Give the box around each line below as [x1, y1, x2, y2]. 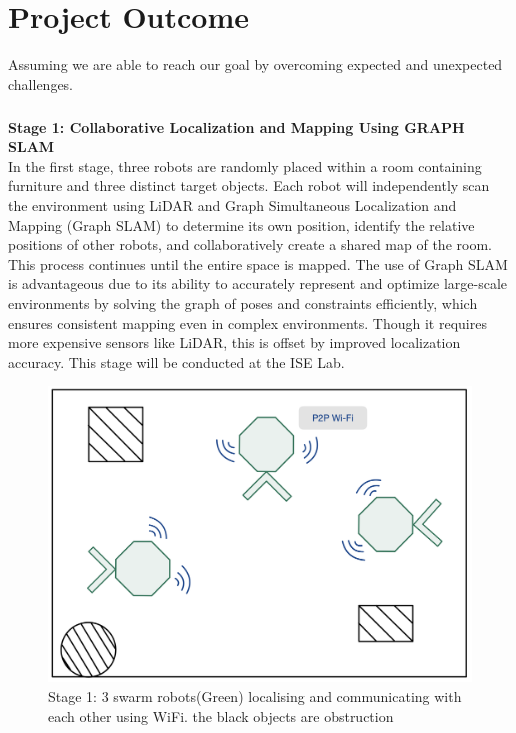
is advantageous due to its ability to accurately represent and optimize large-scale [8, 273, 508, 294]
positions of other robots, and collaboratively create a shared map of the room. [8, 234, 492, 255]
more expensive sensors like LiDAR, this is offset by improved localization [8, 332, 461, 353]
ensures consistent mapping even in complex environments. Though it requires [8, 312, 487, 333]
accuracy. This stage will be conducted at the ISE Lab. [8, 351, 345, 372]
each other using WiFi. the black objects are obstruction [48, 705, 394, 726]
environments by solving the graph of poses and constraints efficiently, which [8, 293, 478, 314]
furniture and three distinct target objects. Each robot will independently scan [8, 175, 490, 196]
